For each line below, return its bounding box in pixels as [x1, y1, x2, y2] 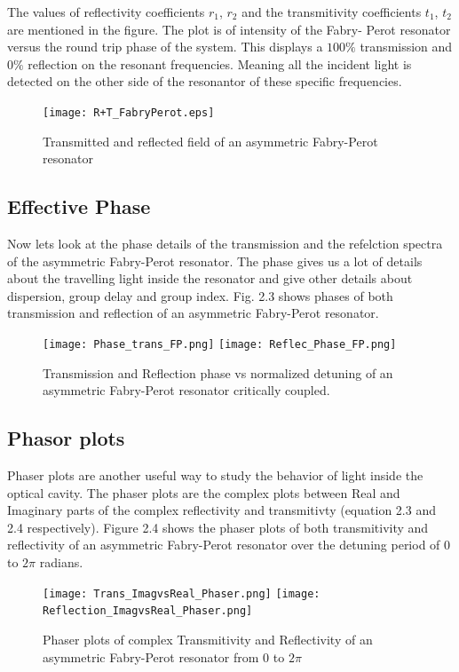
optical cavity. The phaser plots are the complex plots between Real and [7, 483, 400, 502]
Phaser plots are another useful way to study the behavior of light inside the [7, 466, 423, 485]
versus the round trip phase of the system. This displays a [7, 37, 323, 56]
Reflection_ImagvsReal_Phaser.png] [43, 605, 253, 618]
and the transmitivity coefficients [241, 3, 422, 20]
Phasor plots [7, 424, 125, 452]
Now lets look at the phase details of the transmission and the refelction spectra [7, 234, 443, 253]
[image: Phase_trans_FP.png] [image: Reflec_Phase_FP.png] [43, 337, 397, 351]
